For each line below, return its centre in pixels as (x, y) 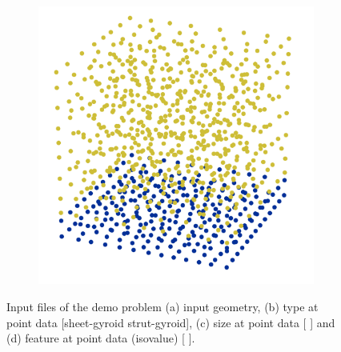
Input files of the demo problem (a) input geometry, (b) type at (162, 306)
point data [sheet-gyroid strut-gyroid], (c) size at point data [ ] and (171, 322)
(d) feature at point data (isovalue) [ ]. (101, 338)
